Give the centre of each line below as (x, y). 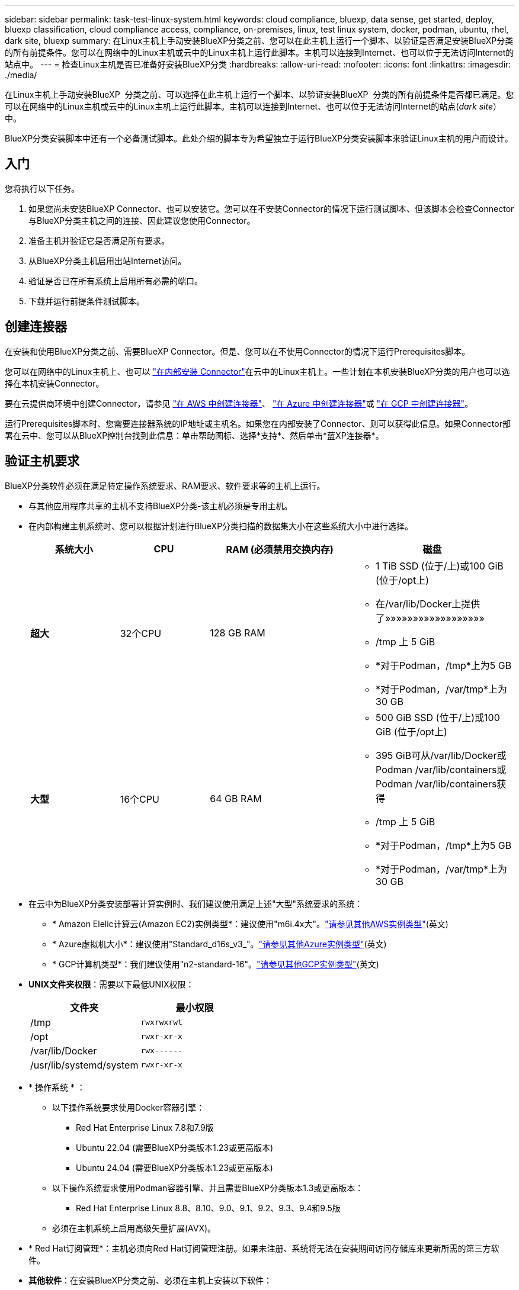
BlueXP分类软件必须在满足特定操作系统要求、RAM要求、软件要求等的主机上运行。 (165, 485)
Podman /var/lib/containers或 (441, 769)
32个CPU (141, 633)
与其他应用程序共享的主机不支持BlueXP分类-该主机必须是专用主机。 (161, 506)
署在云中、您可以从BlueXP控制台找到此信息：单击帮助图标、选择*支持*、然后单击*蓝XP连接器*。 (194, 435)
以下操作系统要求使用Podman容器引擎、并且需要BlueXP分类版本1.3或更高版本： (208, 1188)
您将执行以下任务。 (42, 188)
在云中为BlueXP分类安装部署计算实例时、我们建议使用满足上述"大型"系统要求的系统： (196, 903)
